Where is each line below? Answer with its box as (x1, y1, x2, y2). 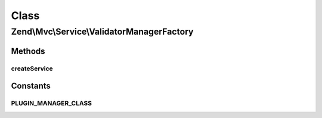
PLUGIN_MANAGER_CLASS (11, 99, 92, 107)
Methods (11, 46, 45, 56)
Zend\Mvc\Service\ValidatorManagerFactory (11, 26, 194, 37)
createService (11, 64, 53, 73)
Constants (11, 81, 51, 91)
